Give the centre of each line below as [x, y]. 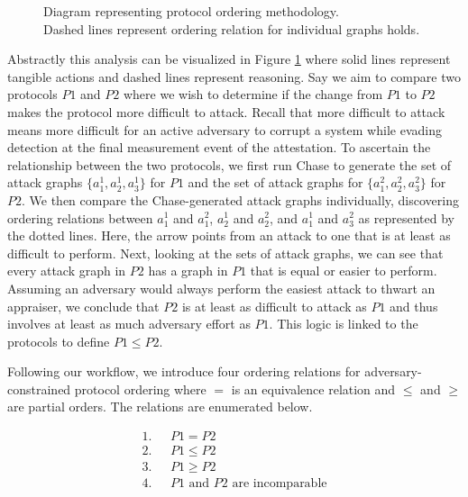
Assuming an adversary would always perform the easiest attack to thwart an [221, 288]
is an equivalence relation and [313, 389]
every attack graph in [67, 271]
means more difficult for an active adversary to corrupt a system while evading [225, 129]
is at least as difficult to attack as [274, 306]
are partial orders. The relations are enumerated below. [160, 407]
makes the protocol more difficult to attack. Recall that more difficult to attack [226, 111]
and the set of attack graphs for [275, 182]
